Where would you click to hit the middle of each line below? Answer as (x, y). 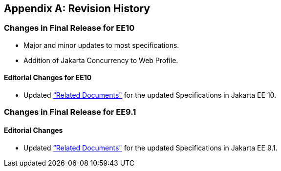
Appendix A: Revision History (77, 9)
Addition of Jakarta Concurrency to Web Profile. (101, 60)
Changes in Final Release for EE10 (69, 28)
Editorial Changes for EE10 (48, 78)
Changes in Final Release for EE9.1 (70, 112)
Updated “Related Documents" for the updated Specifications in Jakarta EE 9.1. (151, 148)
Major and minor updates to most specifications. (101, 45)
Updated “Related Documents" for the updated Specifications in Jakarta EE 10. (150, 95)
